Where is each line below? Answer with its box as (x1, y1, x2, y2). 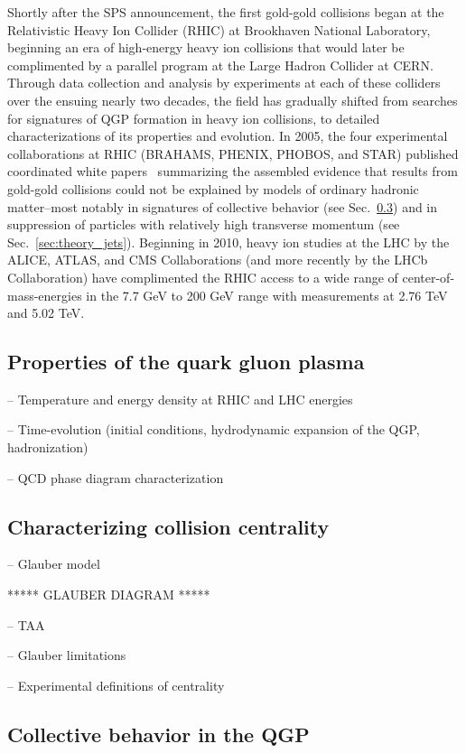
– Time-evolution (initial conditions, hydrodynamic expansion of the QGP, (7, 420, 420, 439)
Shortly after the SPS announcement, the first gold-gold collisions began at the (7, 3, 444, 21)
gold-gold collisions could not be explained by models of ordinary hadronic (7, 179, 419, 198)
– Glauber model (7, 554, 100, 573)
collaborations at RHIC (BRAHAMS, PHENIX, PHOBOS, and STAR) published (7, 144, 459, 163)
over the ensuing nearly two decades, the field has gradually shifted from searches (7, 90, 458, 109)
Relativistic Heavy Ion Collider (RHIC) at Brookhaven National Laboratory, (7, 20, 431, 39)
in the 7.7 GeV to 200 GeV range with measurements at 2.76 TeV (86, 285, 448, 304)
